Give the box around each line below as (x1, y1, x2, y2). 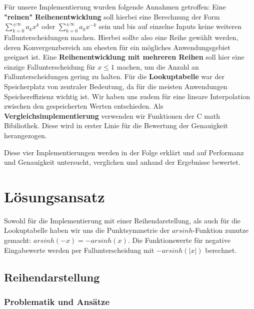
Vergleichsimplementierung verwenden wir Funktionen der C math (4, 110, 220, 121)
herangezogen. (4, 130, 47, 140)
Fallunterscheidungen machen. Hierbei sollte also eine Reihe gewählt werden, (4, 32, 238, 42)
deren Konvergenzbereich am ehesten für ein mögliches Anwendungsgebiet (4, 42, 230, 52)
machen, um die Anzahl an (116, 61, 199, 72)
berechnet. (205, 244, 237, 255)
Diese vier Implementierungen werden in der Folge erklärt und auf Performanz (4, 147, 244, 157)
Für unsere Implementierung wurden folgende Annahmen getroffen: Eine (4, 2, 226, 12)
